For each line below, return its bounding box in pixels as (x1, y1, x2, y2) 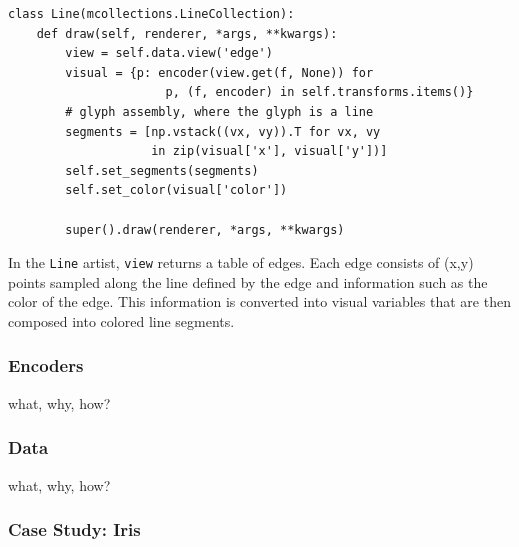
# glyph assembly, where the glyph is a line (65, 104, 374, 119)
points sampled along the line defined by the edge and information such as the (8, 271, 488, 292)
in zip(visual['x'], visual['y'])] (151, 144, 388, 159)
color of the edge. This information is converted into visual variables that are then (8, 291, 511, 312)
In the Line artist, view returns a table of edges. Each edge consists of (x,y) (8, 252, 474, 273)
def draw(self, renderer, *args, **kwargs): (36, 26, 338, 41)
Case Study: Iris (8, 517, 141, 542)
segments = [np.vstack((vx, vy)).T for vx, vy (65, 124, 381, 139)
